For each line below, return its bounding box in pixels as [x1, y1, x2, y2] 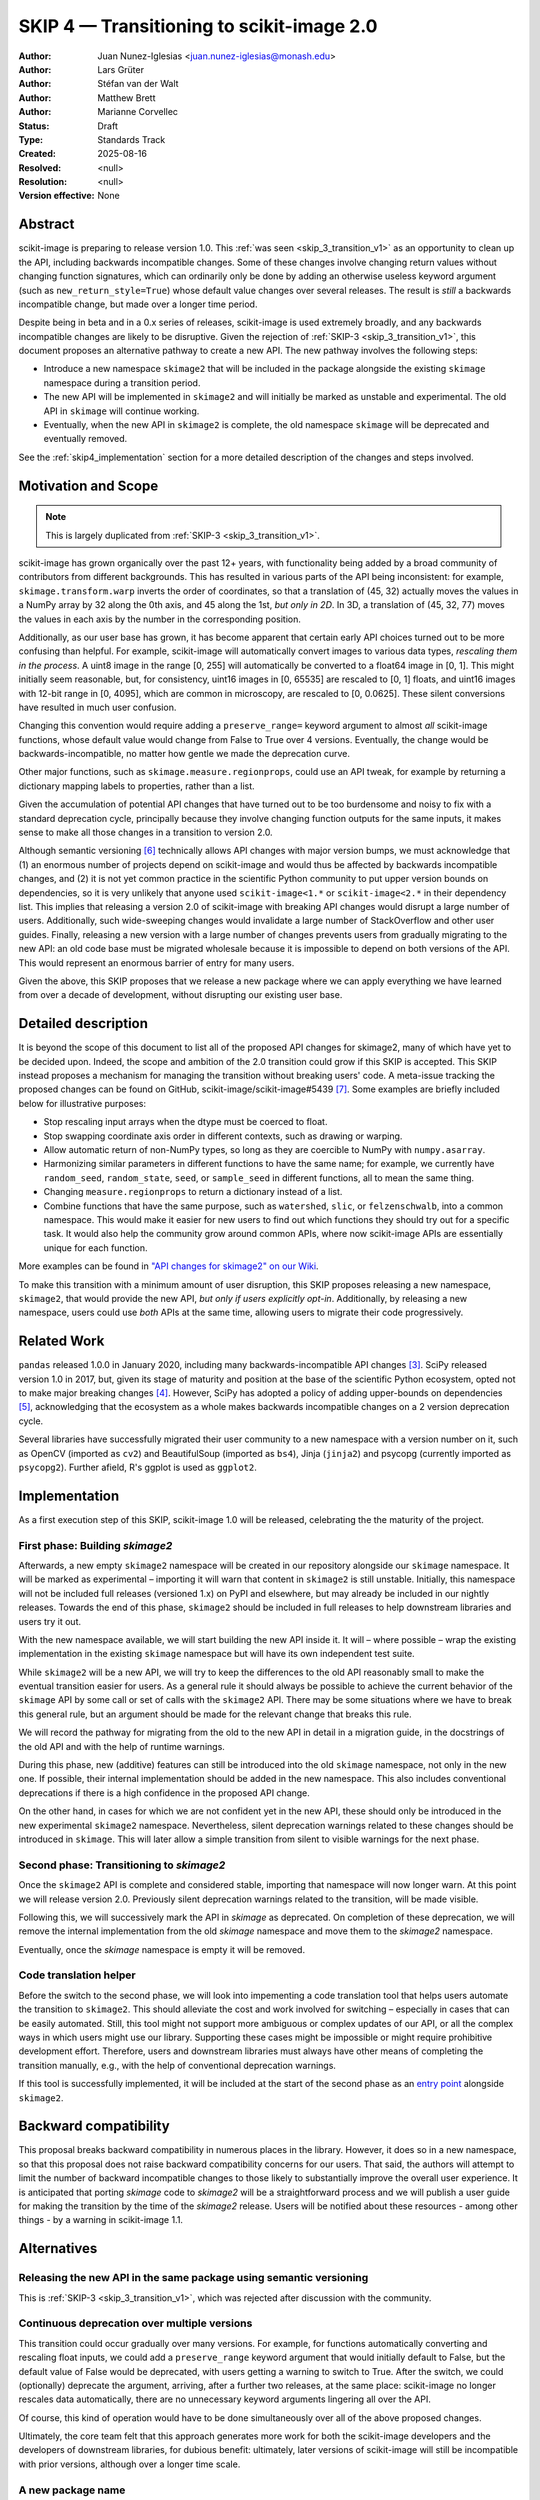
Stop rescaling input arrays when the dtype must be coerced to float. [43, 1116, 328, 1128]
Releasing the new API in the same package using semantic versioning [18, 2271, 369, 2285]
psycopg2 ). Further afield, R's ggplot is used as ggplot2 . [18, 1461, 257, 1473]
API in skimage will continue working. [43, 405, 200, 417]
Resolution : [18, 176, 68, 188]
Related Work [18, 1333, 105, 1350]
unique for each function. [43, 1241, 149, 1254]
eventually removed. [43, 433, 128, 445]
